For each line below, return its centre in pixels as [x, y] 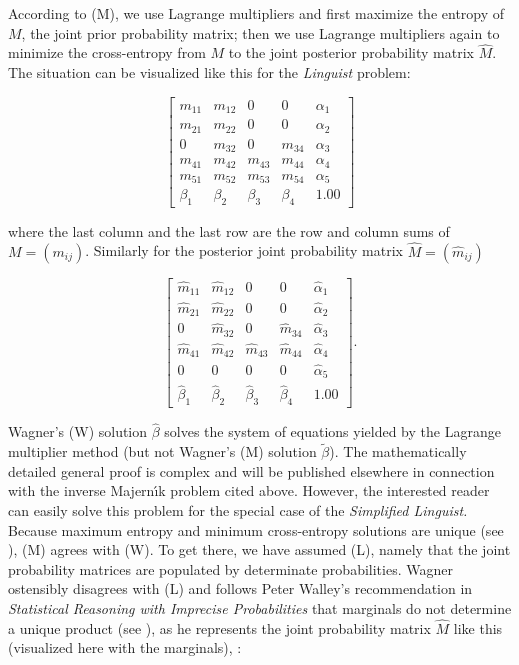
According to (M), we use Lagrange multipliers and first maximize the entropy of [256, 13]
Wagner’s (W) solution [78, 431]
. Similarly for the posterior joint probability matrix [244, 250]
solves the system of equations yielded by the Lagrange [332, 431]
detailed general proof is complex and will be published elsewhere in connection [251, 470]
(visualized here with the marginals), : [125, 647]
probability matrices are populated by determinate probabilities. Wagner [230, 568]
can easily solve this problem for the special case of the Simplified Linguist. [238, 510]
